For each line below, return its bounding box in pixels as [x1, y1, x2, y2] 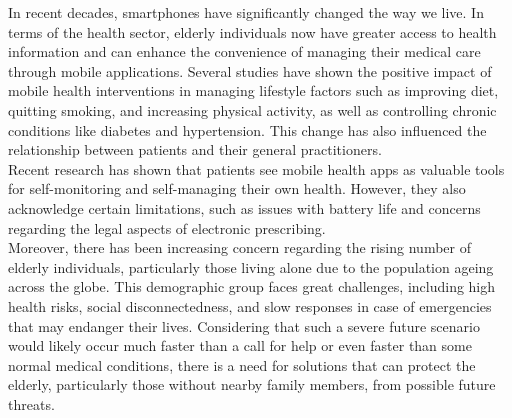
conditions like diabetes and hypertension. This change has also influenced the [8, 119, 487, 140]
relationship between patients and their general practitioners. [8, 139, 382, 160]
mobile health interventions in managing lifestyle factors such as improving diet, [8, 80, 499, 101]
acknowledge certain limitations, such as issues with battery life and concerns [8, 197, 481, 218]
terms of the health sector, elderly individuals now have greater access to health [8, 21, 497, 42]
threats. [8, 393, 55, 414]
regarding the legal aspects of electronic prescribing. [8, 217, 326, 238]
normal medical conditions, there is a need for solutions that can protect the [8, 354, 476, 375]
